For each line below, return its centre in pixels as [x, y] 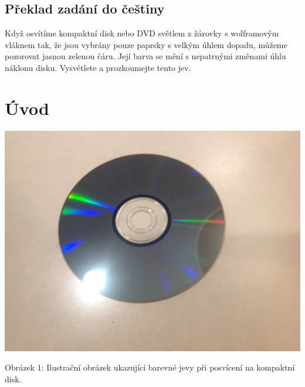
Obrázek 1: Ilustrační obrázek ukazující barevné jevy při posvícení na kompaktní [150, 367]
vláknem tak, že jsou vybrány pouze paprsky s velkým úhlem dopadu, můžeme [146, 44]
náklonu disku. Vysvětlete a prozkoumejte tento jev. [98, 67]
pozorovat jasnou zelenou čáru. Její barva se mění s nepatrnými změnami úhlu [145, 56]
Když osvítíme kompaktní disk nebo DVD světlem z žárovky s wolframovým [142, 33]
